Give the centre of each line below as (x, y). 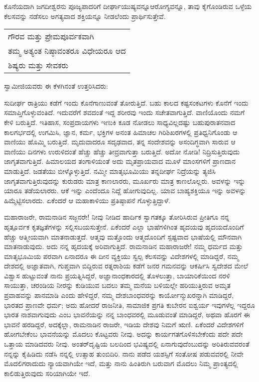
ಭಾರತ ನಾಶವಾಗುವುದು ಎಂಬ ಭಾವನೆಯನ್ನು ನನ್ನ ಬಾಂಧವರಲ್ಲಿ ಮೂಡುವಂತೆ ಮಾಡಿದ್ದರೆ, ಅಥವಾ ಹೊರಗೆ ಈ (127, 315)
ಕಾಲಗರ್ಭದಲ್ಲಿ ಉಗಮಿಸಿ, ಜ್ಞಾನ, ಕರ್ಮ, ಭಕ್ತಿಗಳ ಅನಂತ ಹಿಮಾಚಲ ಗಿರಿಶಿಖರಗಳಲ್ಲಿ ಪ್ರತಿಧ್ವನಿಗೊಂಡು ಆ (121, 132)
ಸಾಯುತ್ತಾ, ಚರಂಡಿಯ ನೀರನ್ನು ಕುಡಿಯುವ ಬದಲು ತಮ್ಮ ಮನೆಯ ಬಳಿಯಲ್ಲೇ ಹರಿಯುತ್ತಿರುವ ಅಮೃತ (117, 285)
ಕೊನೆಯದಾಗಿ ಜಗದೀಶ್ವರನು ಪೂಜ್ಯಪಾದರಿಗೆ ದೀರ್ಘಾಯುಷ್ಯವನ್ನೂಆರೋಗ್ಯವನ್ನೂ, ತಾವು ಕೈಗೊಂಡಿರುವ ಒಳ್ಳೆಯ (128, 6)
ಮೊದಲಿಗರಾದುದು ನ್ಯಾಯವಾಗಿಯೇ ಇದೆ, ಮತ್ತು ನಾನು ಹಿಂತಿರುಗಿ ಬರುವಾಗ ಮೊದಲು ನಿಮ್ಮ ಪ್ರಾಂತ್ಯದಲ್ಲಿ (121, 363)
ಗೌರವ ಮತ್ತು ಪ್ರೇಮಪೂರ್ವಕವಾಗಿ (51, 36)
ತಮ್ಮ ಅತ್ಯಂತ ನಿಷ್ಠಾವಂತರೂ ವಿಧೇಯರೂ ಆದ (67, 51)
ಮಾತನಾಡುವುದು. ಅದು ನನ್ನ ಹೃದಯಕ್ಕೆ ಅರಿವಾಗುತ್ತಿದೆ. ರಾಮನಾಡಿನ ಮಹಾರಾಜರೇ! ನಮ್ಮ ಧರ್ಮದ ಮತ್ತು (124, 246)
